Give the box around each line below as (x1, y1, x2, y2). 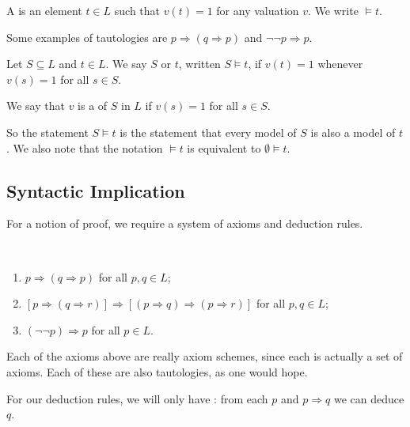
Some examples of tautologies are (6, 28, 168, 45)
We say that (6, 97, 65, 114)
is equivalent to (187, 139, 261, 156)
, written (178, 55, 221, 72)
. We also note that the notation (6, 139, 163, 156)
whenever (317, 55, 363, 72)
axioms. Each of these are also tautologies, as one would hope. (6, 363, 308, 380)
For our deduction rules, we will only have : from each (6, 390, 268, 406)
